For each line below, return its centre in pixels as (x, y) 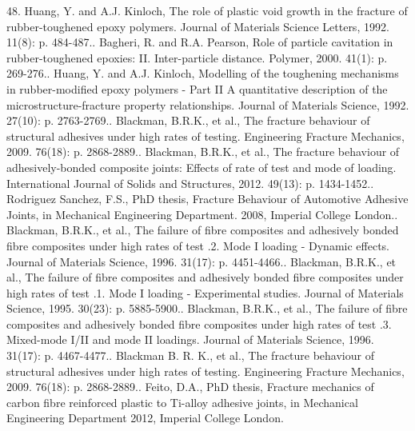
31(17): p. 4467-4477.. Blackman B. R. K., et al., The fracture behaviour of (190, 355)
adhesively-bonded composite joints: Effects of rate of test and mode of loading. (202, 167)
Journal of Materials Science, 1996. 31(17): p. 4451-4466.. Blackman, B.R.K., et (202, 261)
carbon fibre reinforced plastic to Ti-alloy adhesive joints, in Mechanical (182, 402)
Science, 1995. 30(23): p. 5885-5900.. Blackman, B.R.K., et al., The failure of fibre (207, 308)
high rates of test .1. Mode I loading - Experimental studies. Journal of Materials (205, 292)
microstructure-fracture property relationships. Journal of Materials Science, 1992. (208, 104)
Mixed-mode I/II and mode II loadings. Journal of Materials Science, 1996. (190, 339)
